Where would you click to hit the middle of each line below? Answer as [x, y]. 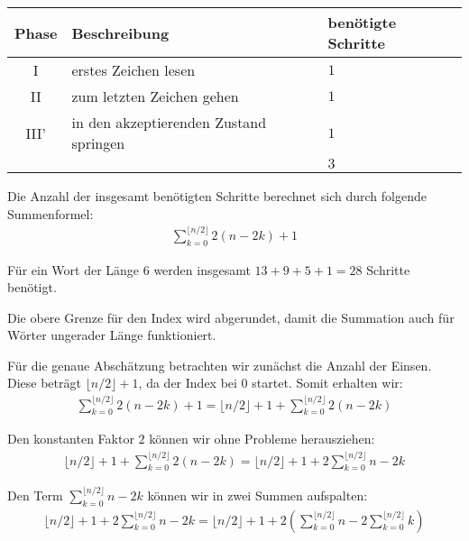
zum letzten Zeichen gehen [155, 96]
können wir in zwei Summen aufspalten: [257, 495]
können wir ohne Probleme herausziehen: [262, 439]
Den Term [35, 495]
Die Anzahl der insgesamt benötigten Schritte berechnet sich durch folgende [217, 196]
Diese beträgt [44, 383]
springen [98, 143]
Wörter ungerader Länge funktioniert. [112, 335]
